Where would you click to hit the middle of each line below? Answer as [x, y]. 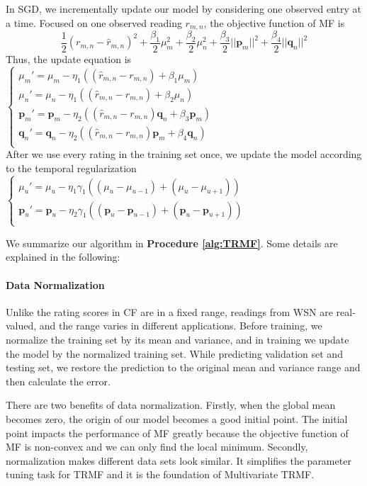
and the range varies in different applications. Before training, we [181, 326]
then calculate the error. [58, 381]
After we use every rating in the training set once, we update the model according [184, 154]
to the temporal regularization [71, 168]
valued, [21, 326]
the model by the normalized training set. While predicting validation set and [174, 353]
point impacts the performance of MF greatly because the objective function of [177, 433]
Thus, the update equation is [69, 58]
